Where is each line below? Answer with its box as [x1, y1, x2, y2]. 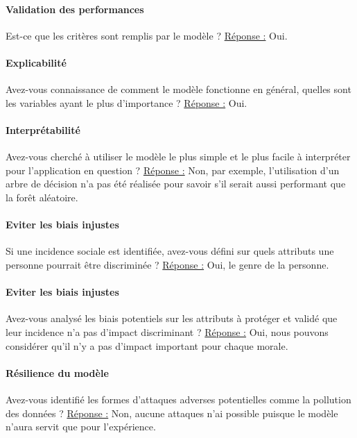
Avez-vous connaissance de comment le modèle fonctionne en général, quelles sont [6, 82, 351, 96]
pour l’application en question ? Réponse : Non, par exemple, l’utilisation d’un [6, 162, 340, 177]
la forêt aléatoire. [6, 189, 78, 204]
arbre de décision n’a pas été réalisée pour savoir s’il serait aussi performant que [6, 176, 346, 191]
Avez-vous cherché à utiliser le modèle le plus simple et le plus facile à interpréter [6, 149, 351, 164]
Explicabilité [6, 55, 67, 69]
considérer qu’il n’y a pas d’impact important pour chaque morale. [6, 338, 288, 353]
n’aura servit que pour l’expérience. [6, 419, 156, 434]
